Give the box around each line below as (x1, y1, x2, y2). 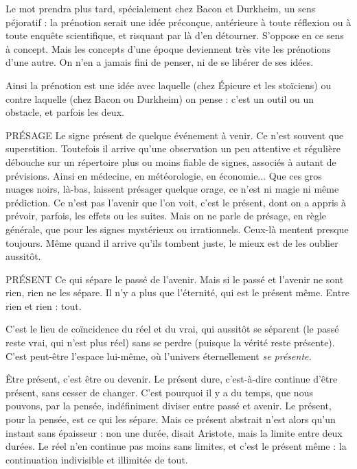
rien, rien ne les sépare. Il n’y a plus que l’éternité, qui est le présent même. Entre (5, 285, 349, 300)
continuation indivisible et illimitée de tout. (5, 452, 188, 466)
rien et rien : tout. (5, 298, 82, 313)
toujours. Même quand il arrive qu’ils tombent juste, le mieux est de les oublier (5, 235, 338, 250)
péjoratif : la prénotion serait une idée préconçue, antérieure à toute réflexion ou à (5, 14, 352, 29)
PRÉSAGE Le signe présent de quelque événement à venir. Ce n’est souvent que (5, 128, 344, 142)
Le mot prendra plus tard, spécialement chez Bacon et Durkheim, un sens (5, 1, 316, 15)
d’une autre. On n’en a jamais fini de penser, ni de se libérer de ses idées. (5, 55, 314, 69)
